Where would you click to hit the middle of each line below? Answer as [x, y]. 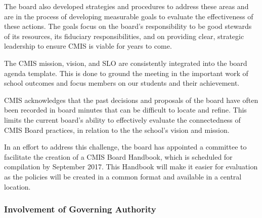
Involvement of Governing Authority [80, 209]
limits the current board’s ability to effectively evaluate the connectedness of [122, 119]
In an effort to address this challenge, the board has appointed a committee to [125, 147]
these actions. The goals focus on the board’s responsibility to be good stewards [128, 26]
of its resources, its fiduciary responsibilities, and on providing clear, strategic [124, 36]
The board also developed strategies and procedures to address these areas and [126, 6]
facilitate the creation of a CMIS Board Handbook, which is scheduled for [118, 156]
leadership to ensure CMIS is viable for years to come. [88, 46]
